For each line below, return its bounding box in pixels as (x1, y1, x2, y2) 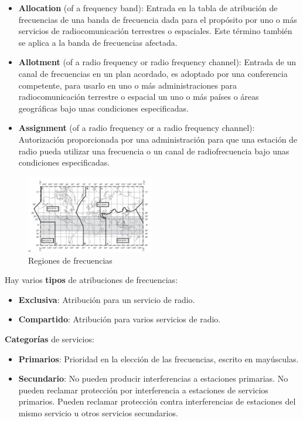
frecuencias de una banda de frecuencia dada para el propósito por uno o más (18, 13, 297, 25)
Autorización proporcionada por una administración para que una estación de (18, 133, 298, 145)
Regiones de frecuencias (28, 254, 113, 266)
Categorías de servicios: (5, 333, 94, 345)
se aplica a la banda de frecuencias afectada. (18, 36, 178, 48)
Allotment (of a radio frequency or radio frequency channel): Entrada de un (18, 56, 296, 68)
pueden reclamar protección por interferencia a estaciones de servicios (18, 383, 268, 396)
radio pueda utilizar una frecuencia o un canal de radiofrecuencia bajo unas (18, 144, 290, 157)
